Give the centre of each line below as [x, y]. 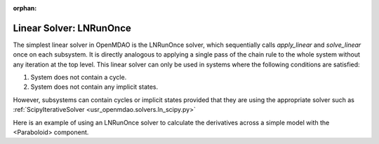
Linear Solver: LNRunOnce [72, 28]
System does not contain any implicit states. [94, 87]
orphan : [25, 8]
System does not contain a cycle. [79, 78]
